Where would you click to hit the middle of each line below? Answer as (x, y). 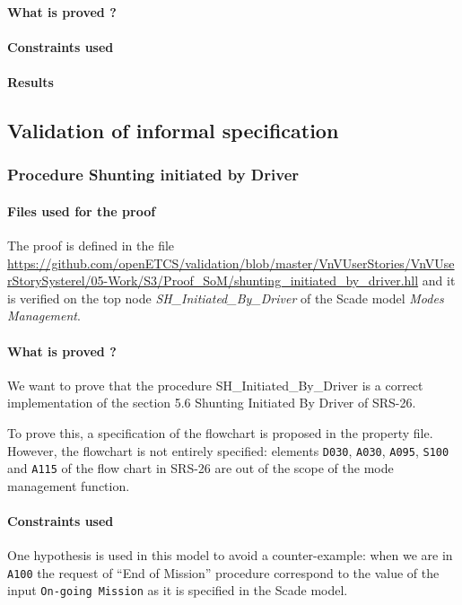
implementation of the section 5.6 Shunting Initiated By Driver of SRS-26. (212, 403)
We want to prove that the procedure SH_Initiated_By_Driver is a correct (215, 385)
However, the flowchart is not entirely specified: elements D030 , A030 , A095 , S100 (228, 450)
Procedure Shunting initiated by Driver (153, 175)
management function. (69, 485)
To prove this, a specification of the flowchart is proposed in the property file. (220, 432)
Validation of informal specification (173, 130)
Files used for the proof (82, 210)
